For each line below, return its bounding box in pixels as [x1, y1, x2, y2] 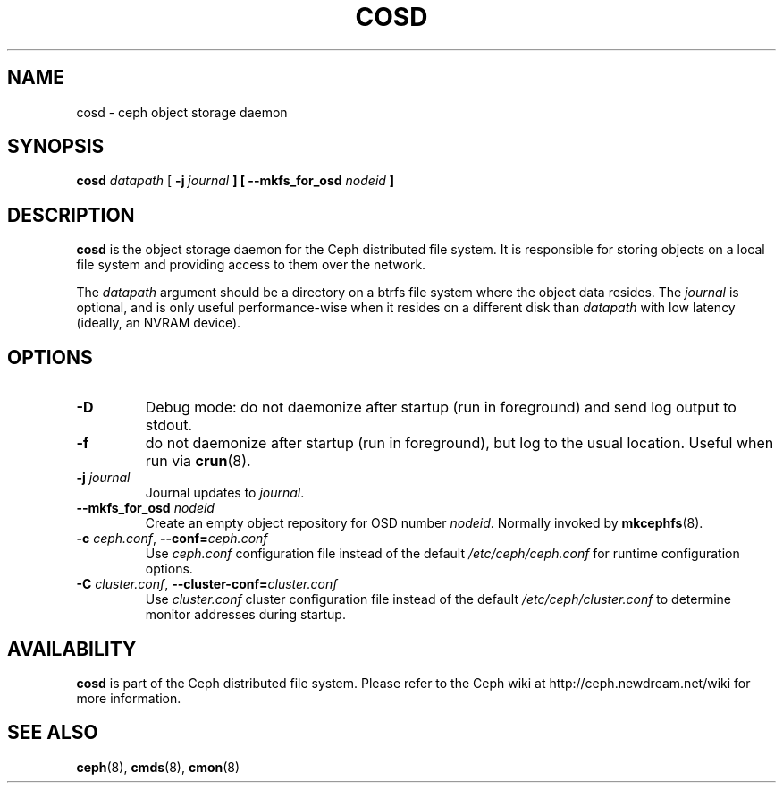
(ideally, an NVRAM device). [76, 315, 241, 331]
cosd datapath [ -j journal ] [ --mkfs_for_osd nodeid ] [76, 173, 395, 189]
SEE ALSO [7, 721, 98, 744]
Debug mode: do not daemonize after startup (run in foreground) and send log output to [145, 398, 737, 417]
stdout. [145, 416, 192, 435]
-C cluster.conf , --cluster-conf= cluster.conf [76, 576, 338, 592]
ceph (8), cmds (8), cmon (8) [76, 759, 240, 775]
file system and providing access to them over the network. [76, 257, 426, 273]
